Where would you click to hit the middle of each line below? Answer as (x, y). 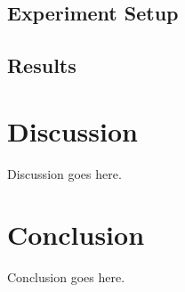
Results (42, 65)
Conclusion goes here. (66, 277)
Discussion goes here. (64, 173)
